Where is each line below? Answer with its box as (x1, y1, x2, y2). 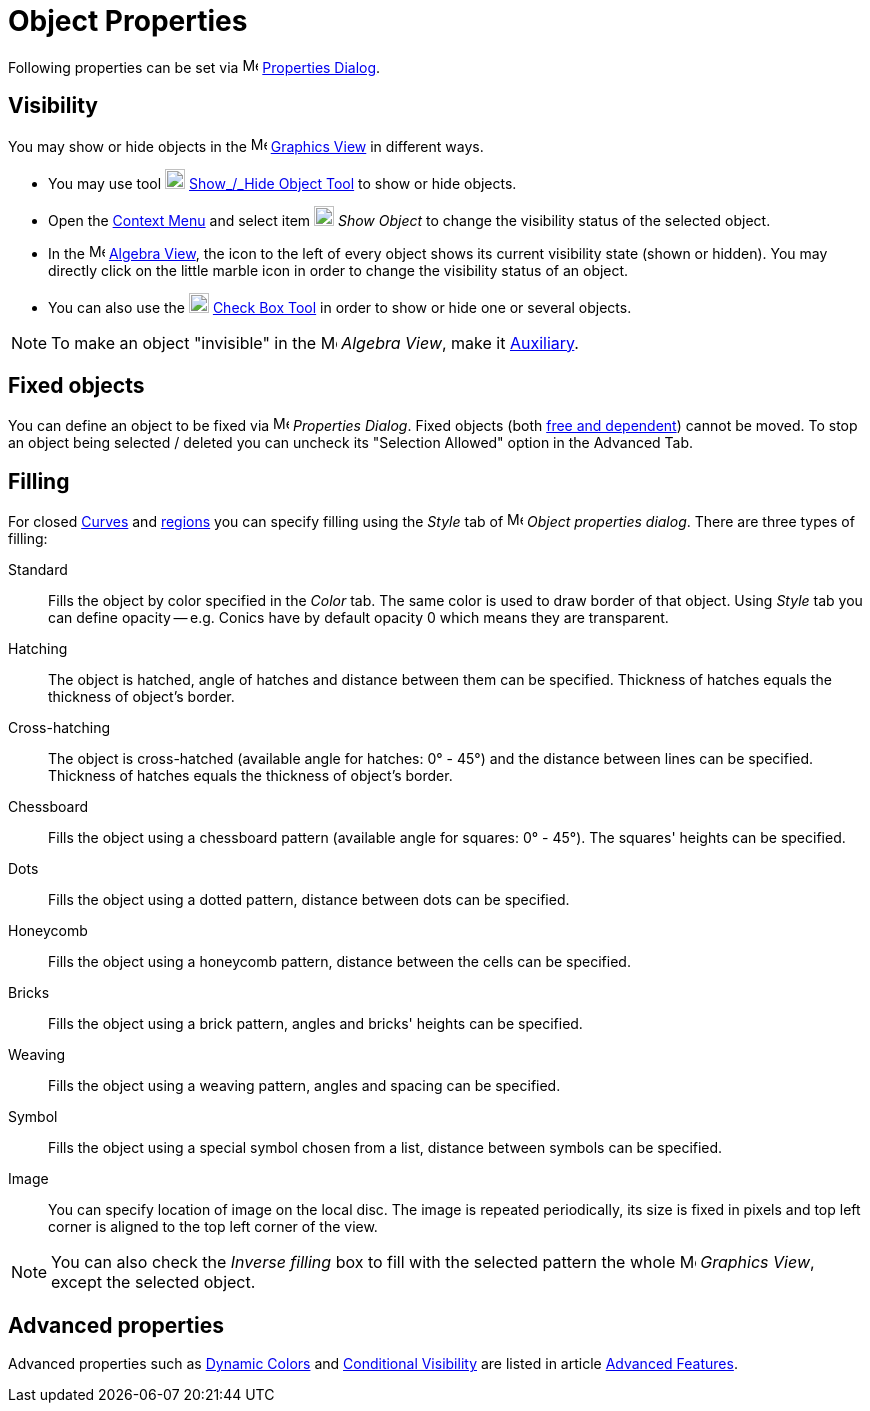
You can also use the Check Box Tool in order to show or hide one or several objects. (48, 298, 632, 316)
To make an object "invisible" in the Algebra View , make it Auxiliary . (51, 332, 579, 353)
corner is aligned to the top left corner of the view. (48, 1218, 378, 1236)
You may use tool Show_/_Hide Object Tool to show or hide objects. (48, 174, 517, 192)
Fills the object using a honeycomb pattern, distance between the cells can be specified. (48, 953, 631, 971)
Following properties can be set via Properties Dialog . (8, 58, 381, 76)
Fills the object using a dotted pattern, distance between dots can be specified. (48, 891, 570, 909)
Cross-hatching (8, 719, 110, 737)
